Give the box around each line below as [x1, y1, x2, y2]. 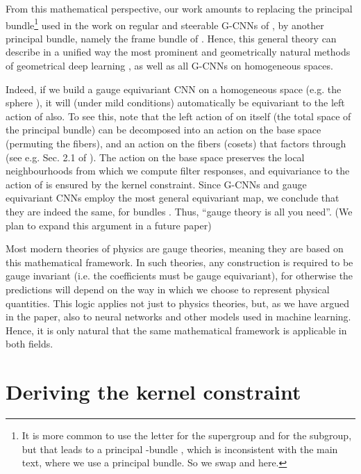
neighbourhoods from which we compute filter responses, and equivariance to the [6, 163, 350, 178]
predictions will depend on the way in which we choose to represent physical [6, 281, 330, 296]
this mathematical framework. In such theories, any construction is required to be [6, 254, 353, 269]
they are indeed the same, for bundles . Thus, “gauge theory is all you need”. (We [6, 204, 353, 218]
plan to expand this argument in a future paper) [6, 218, 212, 232]
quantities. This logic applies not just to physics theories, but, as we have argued [6, 295, 349, 310]
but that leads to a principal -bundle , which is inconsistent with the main [22, 441, 338, 456]
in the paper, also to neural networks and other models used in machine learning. [6, 309, 351, 324]
